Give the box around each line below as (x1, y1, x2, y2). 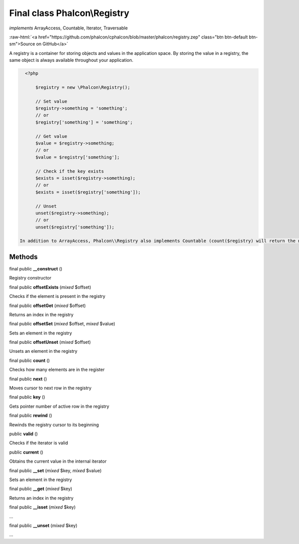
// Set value (35, 98, 67, 104)
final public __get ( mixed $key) (9, 486, 72, 492)
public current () (9, 449, 43, 455)
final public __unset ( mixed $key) (9, 522, 78, 529)
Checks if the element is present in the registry (9, 293, 106, 299)
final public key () (9, 394, 45, 400)
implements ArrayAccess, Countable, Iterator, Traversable (9, 25, 128, 31)
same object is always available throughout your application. (9, 57, 134, 63)
